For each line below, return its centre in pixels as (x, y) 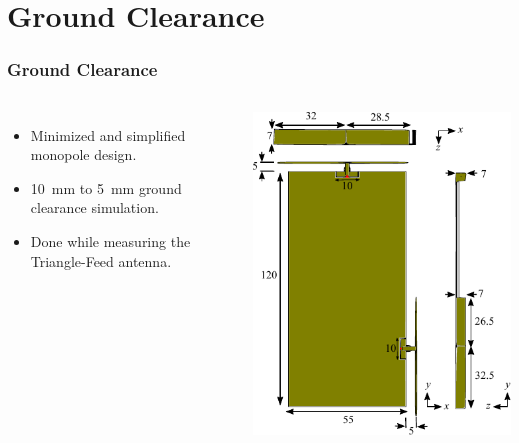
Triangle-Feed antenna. (101, 260)
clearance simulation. (94, 207)
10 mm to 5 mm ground (106, 187)
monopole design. (83, 154)
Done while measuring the (110, 240)
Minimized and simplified (108, 134)
